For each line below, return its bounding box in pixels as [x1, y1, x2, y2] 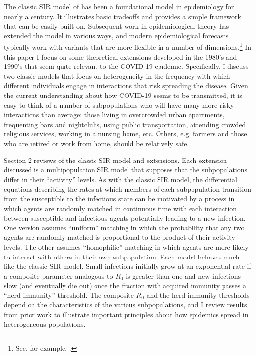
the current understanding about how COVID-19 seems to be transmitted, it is [4, 90, 242, 100]
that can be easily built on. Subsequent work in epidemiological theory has [4, 21, 229, 31]
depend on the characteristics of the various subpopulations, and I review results [4, 299, 247, 310]
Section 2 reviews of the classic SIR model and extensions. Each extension [4, 155, 227, 165]
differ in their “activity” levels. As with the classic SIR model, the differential [4, 174, 237, 184]
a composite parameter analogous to [4, 270, 113, 281]
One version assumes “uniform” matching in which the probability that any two [4, 222, 245, 232]
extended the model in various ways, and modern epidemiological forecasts [4, 30, 229, 40]
